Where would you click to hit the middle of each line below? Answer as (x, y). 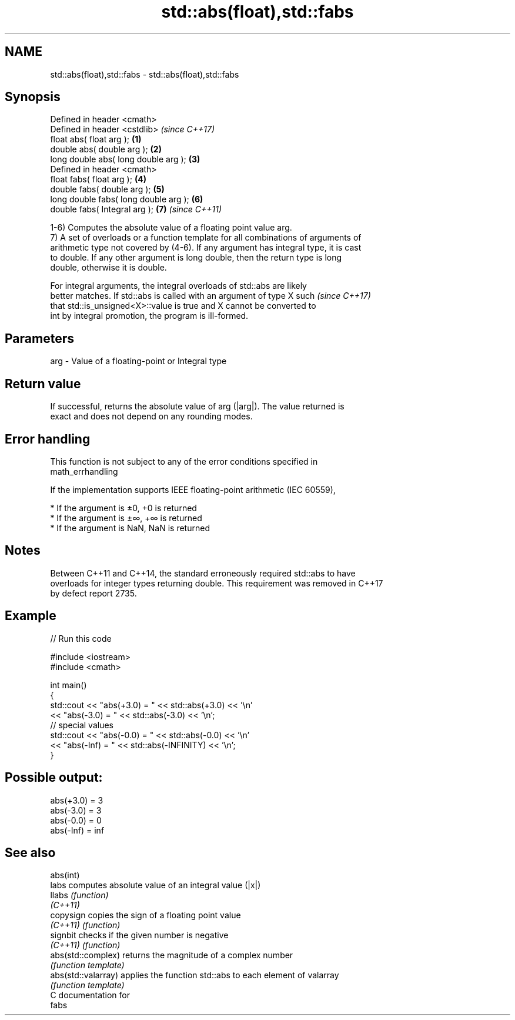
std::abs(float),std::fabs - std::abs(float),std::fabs (145, 74)
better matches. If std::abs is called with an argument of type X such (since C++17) (210, 296)
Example (31, 616)
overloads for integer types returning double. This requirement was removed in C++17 (217, 583)
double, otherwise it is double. (108, 268)
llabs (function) (79, 895)
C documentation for (90, 995)
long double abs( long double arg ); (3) (125, 159)
